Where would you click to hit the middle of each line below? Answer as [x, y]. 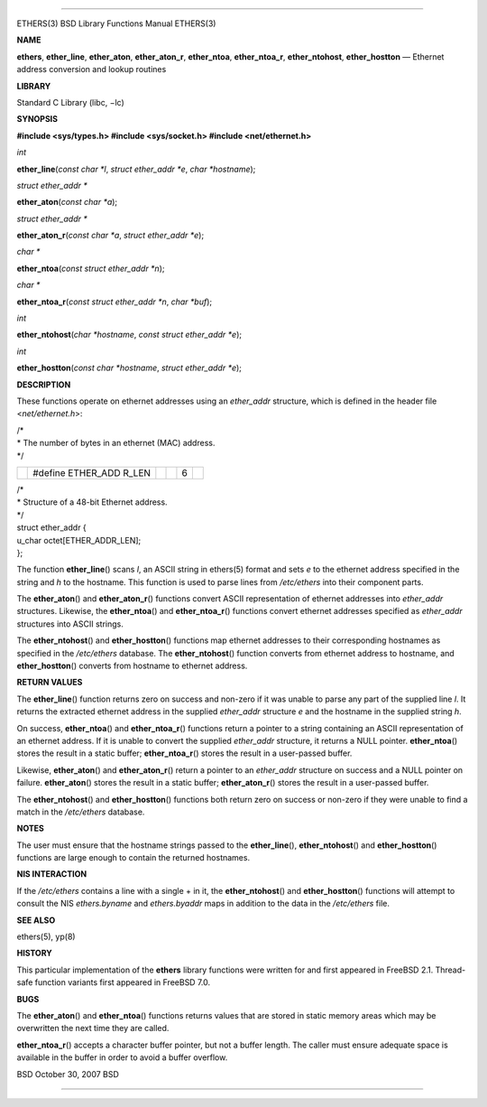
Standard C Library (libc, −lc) [71, 102]
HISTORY [35, 954]
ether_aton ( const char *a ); [67, 202]
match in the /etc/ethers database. [81, 812]
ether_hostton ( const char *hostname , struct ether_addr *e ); [129, 368]
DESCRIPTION [44, 385]
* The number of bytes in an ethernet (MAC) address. [116, 443]
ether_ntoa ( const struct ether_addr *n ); [91, 268]
